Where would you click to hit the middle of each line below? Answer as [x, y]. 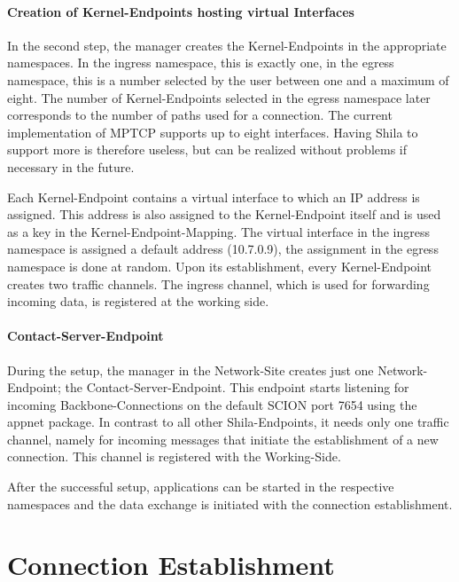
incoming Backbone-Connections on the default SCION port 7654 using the [212, 404]
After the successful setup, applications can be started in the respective [201, 487]
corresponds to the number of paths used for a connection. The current [200, 115]
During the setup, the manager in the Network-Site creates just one [191, 370]
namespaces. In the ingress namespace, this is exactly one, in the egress [201, 63]
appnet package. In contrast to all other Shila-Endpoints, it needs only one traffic [228, 422]
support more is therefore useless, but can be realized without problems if [207, 149]
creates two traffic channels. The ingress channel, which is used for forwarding [218, 283]
